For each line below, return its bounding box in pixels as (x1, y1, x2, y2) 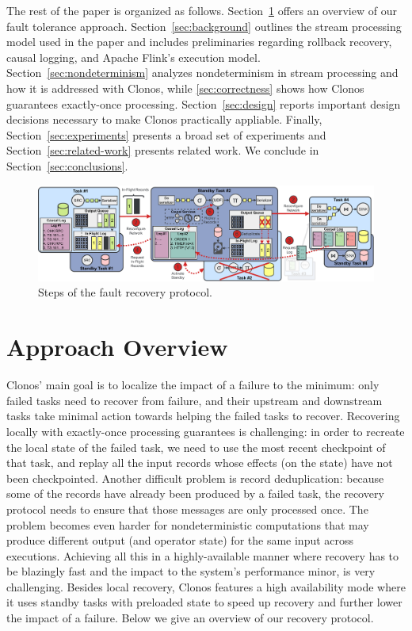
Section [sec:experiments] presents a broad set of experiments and (6, 126, 326, 143)
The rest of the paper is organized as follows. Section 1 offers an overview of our (6, 2, 397, 18)
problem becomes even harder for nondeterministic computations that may (6, 516, 369, 533)
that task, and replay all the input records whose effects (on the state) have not (6, 454, 393, 471)
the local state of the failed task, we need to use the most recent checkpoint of (6, 438, 386, 455)
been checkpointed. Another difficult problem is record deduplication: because (6, 469, 384, 486)
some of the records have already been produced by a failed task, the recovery (6, 485, 384, 502)
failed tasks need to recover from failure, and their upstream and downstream (6, 392, 383, 408)
